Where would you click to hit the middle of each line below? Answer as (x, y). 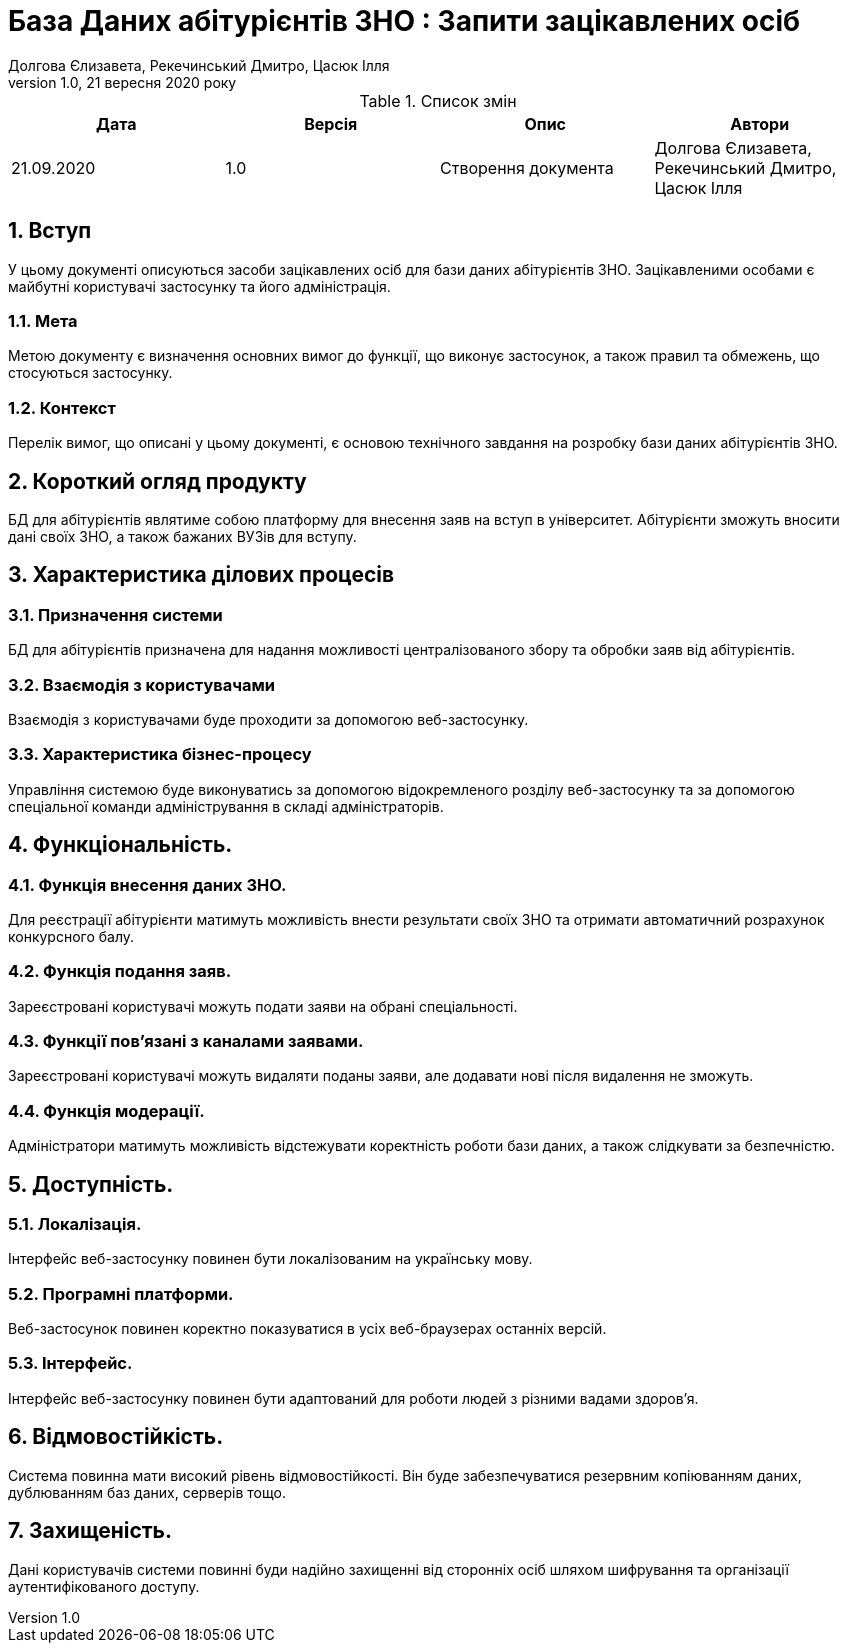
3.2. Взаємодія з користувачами (142, 684)
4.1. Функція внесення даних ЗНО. (147, 884)
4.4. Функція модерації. (106, 1110)
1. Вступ (50, 231)
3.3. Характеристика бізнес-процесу (160, 754)
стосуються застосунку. (90, 373)
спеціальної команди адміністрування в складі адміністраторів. (226, 806)
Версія (331, 123)
